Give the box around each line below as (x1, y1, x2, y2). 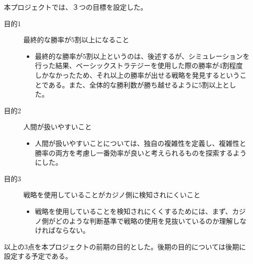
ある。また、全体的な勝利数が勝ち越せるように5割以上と (48, 79, 230, 89)
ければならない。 (35, 225, 90, 235)
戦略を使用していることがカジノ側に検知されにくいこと (23, 190, 201, 200)
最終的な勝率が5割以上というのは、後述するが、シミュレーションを (35, 51, 250, 61)
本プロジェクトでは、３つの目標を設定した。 (4, 2, 147, 12)
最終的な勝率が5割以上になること (23, 35, 129, 45)
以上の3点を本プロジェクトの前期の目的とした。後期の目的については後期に (4, 241, 246, 251)
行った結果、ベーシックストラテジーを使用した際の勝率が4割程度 (35, 60, 243, 70)
